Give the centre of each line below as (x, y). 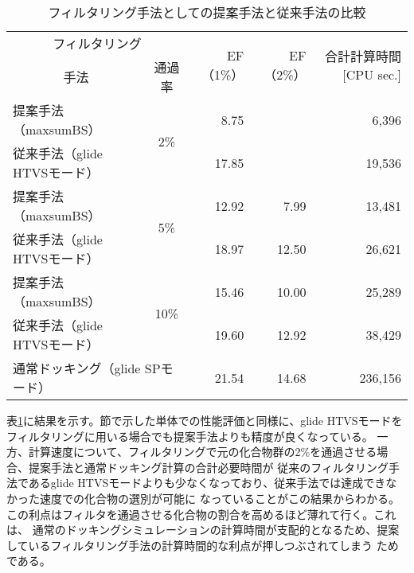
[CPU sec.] (372, 74)
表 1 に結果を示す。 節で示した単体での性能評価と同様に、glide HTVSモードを (205, 420)
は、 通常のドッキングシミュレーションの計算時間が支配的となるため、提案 (203, 530)
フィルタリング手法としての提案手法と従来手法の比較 (207, 12)
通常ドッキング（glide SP (87, 368)
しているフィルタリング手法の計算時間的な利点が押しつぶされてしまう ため (203, 545)
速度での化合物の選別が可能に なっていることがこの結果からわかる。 (219, 498)
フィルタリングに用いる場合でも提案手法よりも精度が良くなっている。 (190, 436)
